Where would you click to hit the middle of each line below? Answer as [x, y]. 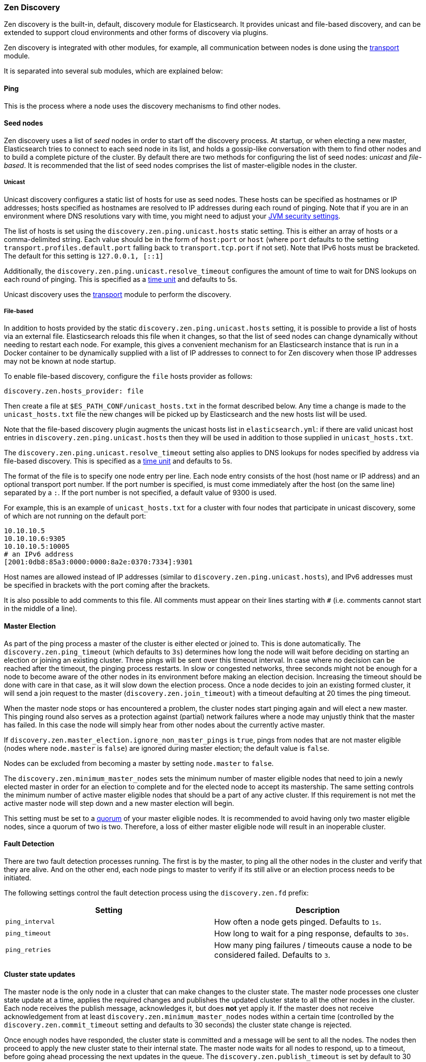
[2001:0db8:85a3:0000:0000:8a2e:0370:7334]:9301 [98, 562]
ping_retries [28, 950]
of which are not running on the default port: [75, 516]
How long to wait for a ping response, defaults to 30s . [312, 933]
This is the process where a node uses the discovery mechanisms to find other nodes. [142, 106]
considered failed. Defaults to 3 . [272, 955]
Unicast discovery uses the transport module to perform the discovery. [118, 294]
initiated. [18, 877]
